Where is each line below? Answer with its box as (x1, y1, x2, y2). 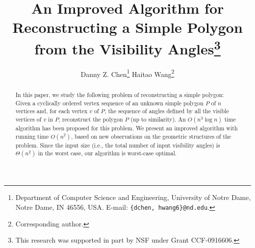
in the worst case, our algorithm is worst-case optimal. (38, 149, 177, 157)
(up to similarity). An (130, 115, 186, 123)
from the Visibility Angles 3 (34, 36, 221, 58)
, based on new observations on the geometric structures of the (71, 132, 231, 140)
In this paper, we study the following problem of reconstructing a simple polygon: (15, 90, 224, 99)
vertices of (15, 115, 42, 123)
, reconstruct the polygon (58, 115, 123, 123)
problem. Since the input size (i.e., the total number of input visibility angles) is (15, 141, 220, 149)
